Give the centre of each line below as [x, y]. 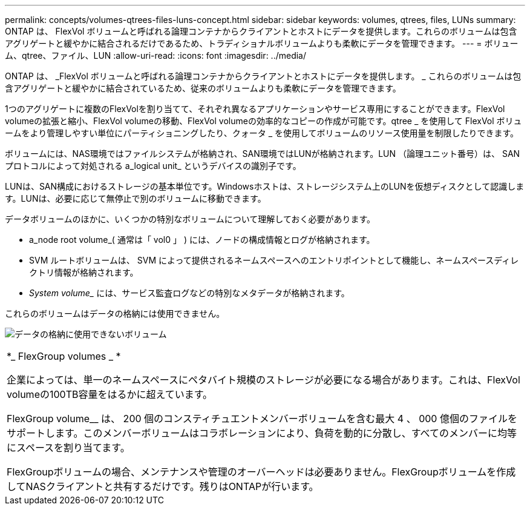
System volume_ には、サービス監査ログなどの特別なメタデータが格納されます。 [189, 293]
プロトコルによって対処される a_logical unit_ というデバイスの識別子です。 [153, 166]
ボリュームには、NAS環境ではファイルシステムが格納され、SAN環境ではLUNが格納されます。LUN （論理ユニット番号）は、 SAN [263, 154]
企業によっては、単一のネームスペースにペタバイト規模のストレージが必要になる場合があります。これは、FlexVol [263, 380]
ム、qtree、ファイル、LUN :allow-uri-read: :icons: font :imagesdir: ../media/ [156, 55]
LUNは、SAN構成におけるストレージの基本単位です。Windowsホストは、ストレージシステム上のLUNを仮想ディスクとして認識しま [265, 186]
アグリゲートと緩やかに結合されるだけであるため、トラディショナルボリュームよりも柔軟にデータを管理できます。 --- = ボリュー [262, 43]
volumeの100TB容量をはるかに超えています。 [110, 394]
